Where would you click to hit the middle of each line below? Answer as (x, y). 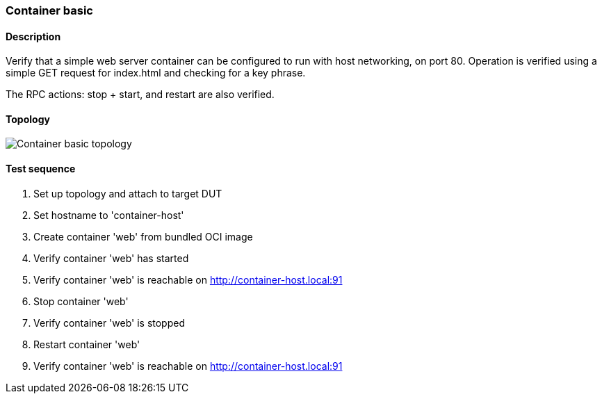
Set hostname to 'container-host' (109, 215)
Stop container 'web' (81, 301)
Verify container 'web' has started (111, 258)
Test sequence (41, 169)
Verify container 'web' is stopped (109, 323)
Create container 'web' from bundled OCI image (143, 236)
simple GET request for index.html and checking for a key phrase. (156, 73)
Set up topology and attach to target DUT (128, 193)
